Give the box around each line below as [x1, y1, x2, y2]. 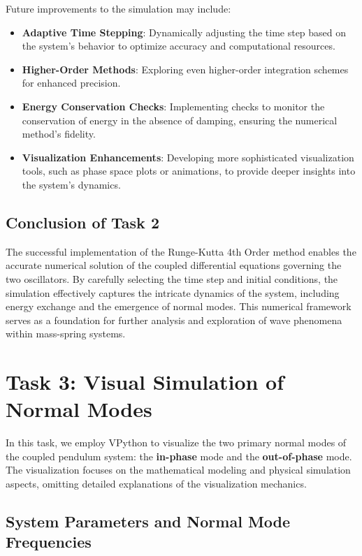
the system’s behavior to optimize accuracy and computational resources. [22, 38, 335, 53]
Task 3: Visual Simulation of [6, 367, 284, 396]
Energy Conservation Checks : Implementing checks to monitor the [22, 98, 325, 113]
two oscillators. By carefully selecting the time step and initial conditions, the [6, 271, 338, 286]
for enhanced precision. [22, 75, 121, 90]
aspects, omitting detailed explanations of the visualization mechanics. [6, 476, 307, 490]
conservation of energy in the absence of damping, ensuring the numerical [22, 112, 338, 127]
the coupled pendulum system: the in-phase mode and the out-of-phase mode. [6, 448, 352, 463]
